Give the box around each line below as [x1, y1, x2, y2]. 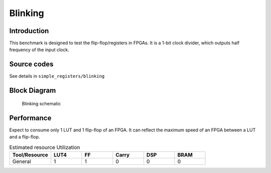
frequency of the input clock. [9, 47, 70, 53]
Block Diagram [9, 86, 56, 95]
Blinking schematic [22, 100, 61, 106]
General [12, 158, 31, 165]
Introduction [9, 27, 49, 35]
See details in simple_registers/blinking [9, 73, 105, 79]
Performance [9, 113, 52, 122]
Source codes [9, 60, 54, 69]
